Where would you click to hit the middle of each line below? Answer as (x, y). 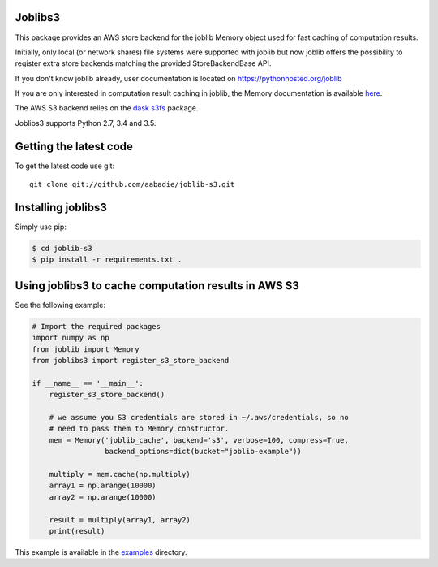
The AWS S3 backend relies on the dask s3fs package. (107, 108)
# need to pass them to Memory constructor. (139, 429)
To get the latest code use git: (65, 166)
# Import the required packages (97, 326)
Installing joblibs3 (61, 207)
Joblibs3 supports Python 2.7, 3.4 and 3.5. (86, 123)
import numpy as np (71, 338)
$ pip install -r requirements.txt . (107, 260)
